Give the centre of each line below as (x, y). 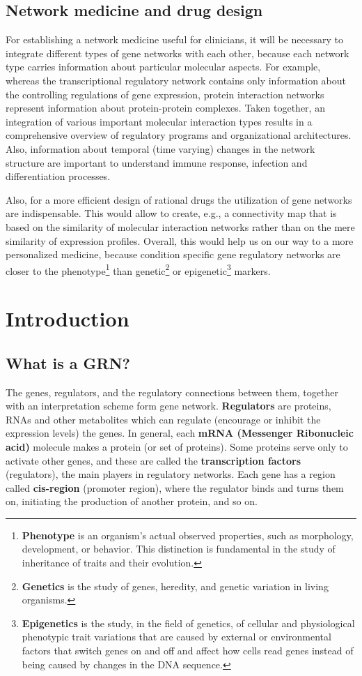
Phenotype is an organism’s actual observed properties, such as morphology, (188, 535)
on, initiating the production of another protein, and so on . (132, 501)
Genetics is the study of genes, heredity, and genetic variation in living (175, 586)
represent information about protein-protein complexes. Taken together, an (165, 108)
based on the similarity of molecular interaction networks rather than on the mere (180, 226)
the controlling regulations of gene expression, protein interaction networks (165, 94)
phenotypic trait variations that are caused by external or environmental (176, 637)
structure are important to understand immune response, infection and (157, 162)
